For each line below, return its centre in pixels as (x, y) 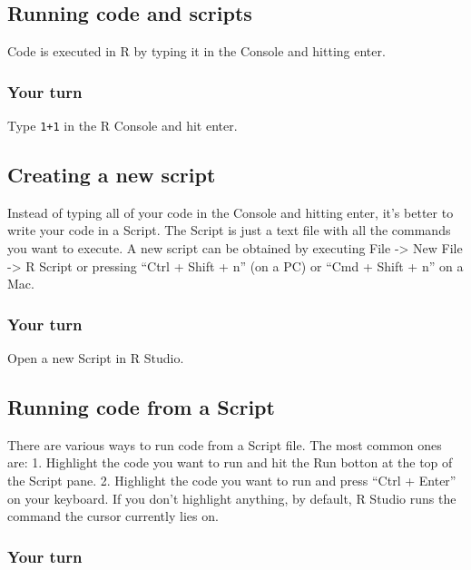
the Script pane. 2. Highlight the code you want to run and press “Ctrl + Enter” (232, 481)
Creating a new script (112, 175)
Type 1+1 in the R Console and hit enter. (123, 126)
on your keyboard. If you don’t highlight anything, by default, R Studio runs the (232, 498)
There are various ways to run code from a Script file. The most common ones (225, 444)
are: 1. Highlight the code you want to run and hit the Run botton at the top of (230, 462)
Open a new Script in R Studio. (96, 358)
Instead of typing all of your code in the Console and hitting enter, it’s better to (231, 212)
